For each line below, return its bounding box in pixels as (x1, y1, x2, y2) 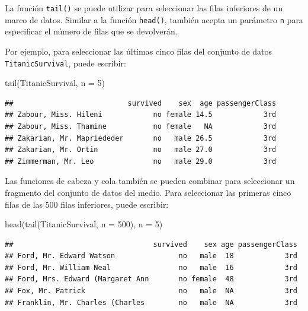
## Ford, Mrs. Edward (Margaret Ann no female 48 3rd (5, 275, 297, 284)
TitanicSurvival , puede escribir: (5, 56, 126, 69)
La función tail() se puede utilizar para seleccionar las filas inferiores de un (5, 2, 283, 14)
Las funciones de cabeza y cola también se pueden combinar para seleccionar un (5, 174, 295, 187)
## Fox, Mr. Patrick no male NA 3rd (5, 287, 297, 296)
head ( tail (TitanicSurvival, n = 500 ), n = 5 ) (5, 218, 163, 230)
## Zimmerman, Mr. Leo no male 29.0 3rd (5, 157, 277, 166)
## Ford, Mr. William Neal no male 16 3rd (5, 263, 297, 272)
